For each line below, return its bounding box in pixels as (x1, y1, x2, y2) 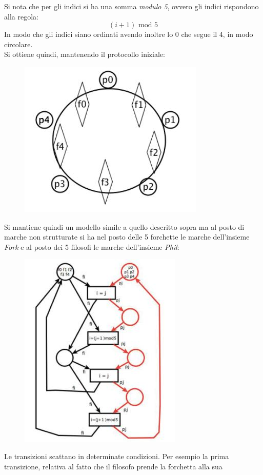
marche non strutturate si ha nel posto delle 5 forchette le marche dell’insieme (4, 231, 250, 242)
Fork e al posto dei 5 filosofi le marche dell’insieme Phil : (4, 241, 179, 252)
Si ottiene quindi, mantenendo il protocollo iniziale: (4, 49, 165, 60)
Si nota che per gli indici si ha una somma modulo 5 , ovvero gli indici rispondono (4, 1, 259, 11)
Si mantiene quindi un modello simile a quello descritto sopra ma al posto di (4, 221, 245, 232)
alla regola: (4, 11, 38, 22)
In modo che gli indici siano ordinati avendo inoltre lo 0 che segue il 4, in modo (4, 29, 253, 39)
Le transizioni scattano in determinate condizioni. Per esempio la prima (4, 450, 229, 461)
